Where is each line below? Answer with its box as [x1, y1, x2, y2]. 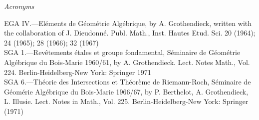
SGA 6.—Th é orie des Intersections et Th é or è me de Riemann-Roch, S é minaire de [4, 76, 251, 87]
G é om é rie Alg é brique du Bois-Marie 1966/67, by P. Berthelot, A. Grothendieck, [4, 86, 249, 96]
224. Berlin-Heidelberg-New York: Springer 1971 [4, 66, 151, 77]
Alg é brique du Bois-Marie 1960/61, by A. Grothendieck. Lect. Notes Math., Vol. [4, 56, 250, 67]
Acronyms [4, 1, 34, 11]
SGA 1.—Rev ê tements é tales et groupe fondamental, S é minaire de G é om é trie [4, 47, 241, 57]
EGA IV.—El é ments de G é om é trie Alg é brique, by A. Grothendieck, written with [4, 17, 252, 28]
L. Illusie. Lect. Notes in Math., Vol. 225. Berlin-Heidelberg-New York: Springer [4, 96, 249, 106]
